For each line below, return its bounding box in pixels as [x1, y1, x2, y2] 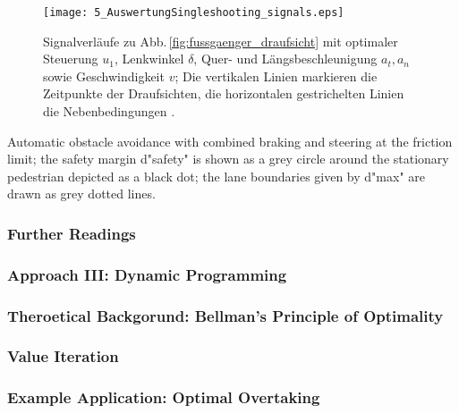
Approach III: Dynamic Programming [7, 263, 287, 285]
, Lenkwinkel [114, 49, 184, 68]
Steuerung [43, 49, 98, 68]
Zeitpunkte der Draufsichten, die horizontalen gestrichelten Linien [43, 84, 404, 103]
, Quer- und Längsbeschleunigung [193, 49, 378, 68]
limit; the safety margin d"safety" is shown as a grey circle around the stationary [7, 149, 449, 168]
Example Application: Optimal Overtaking [7, 386, 320, 409]
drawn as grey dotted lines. [7, 184, 156, 203]
